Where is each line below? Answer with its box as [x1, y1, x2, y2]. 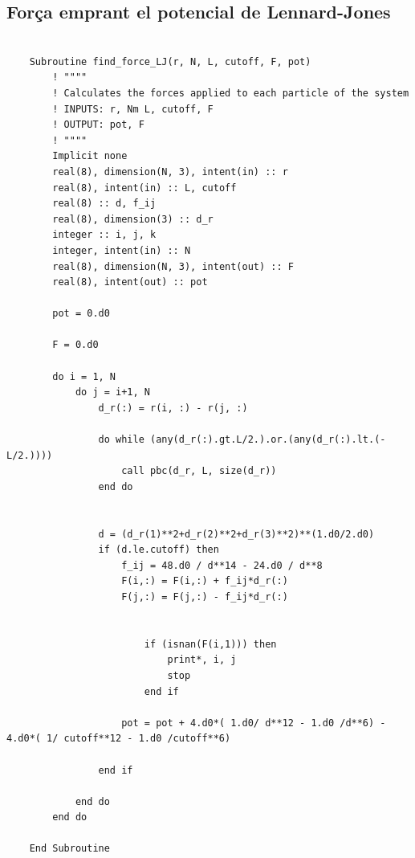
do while [98, 434, 144, 446]
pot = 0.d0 [52, 308, 110, 320]
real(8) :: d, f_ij [52, 198, 157, 210]
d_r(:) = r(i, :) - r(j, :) [98, 402, 248, 414]
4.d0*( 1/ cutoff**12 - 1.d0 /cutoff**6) [6, 733, 231, 745]
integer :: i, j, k [52, 229, 157, 241]
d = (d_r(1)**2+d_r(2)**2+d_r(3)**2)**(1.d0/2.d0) [98, 528, 375, 540]
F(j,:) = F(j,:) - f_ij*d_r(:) [121, 590, 288, 603]
